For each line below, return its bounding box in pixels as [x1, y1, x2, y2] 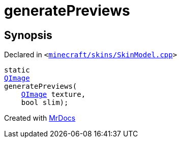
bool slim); [21, 98, 69, 107]
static [4, 66, 30, 75]
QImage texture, [21, 90, 86, 99]
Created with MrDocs [4, 114, 76, 123]
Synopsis [4, 28, 52, 42]
